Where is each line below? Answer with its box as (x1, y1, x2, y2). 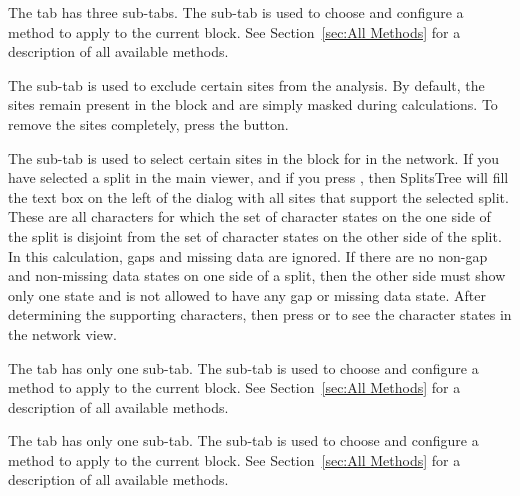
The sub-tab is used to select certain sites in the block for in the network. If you (8, 147, 499, 168)
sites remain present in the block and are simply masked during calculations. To (8, 94, 498, 115)
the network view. (8, 323, 117, 344)
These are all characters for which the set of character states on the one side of (8, 206, 491, 227)
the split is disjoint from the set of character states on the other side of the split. (8, 225, 502, 246)
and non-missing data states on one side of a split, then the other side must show (8, 265, 506, 286)
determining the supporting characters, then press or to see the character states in (8, 304, 512, 325)
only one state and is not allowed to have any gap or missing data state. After (8, 284, 486, 305)
